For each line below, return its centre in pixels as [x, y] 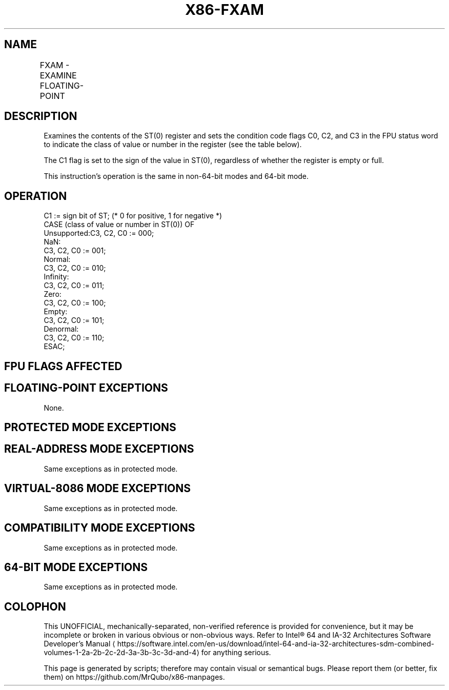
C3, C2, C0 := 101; [74, 320]
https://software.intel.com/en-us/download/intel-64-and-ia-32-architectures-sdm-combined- [276, 644]
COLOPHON [35, 606]
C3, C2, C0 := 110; [74, 338]
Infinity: [56, 277]
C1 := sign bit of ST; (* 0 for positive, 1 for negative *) [133, 216]
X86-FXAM [224, 10]
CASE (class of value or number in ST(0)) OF [119, 225]
